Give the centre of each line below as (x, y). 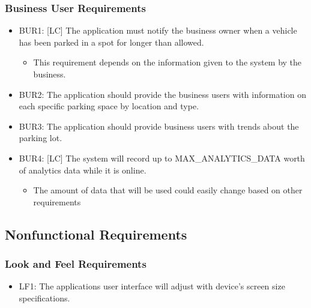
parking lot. (41, 138)
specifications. (44, 297)
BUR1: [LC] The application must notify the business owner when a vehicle (158, 30)
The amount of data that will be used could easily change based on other (168, 190)
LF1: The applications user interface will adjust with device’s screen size (152, 286)
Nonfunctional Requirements (96, 234)
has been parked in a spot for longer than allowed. (111, 42)
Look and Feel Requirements (76, 264)
